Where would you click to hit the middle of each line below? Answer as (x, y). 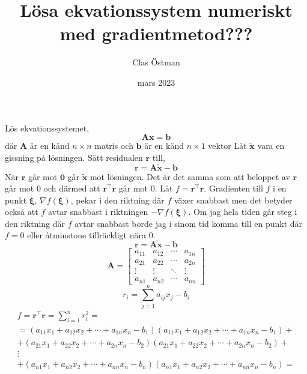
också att (22, 212)
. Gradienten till (233, 188)
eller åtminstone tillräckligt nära (87, 235)
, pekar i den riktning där (117, 200)
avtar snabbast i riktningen (98, 212)
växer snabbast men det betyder (233, 200)
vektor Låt (227, 146)
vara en (271, 146)
